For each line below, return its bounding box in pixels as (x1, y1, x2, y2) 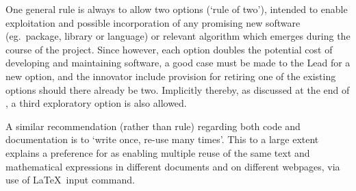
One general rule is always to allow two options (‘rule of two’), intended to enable (5, 2, 348, 16)
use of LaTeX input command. (5, 173, 135, 187)
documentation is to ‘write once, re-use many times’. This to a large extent (5, 132, 319, 147)
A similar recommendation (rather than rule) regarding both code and (5, 118, 301, 133)
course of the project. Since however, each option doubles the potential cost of (5, 42, 333, 56)
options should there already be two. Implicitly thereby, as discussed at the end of (5, 82, 350, 97)
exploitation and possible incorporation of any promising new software (5, 15, 301, 29)
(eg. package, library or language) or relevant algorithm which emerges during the (5, 29, 351, 43)
